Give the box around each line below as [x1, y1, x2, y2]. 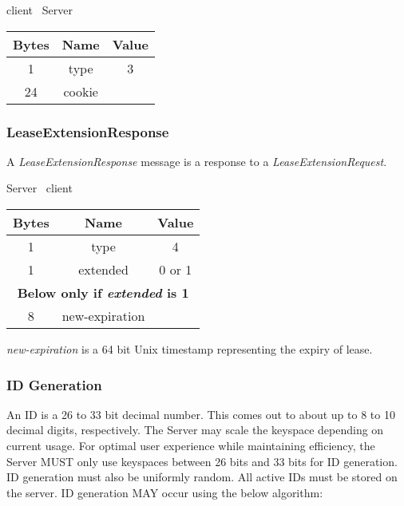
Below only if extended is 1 [17, 283, 189, 302]
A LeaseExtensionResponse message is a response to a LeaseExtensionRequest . [6, 152, 387, 169]
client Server [6, 2, 73, 18]
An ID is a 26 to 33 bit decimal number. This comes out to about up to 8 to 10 [6, 405, 395, 422]
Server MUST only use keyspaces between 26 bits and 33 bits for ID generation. [6, 453, 398, 469]
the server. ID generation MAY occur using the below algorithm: [6, 484, 323, 500]
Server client [6, 180, 73, 196]
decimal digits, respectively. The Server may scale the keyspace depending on [6, 421, 384, 438]
